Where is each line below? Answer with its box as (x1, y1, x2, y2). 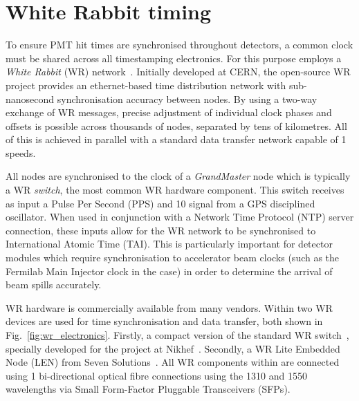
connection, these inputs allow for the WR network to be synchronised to (6, 223, 316, 237)
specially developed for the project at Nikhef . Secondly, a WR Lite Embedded (6, 341, 340, 355)
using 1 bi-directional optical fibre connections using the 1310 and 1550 (6, 368, 307, 382)
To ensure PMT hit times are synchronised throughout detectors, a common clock (6, 37, 353, 52)
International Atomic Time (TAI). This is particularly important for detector (6, 236, 333, 251)
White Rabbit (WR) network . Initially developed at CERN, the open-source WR (6, 64, 351, 79)
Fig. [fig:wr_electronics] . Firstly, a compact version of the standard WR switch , (6, 328, 349, 342)
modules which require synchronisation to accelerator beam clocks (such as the (6, 250, 340, 265)
